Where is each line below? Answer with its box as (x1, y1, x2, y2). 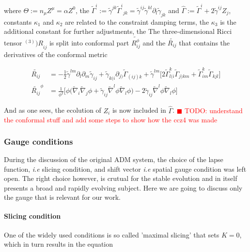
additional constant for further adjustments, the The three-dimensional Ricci (4, 26, 232, 36)
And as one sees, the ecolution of (4, 105, 101, 115)
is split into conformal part (49, 37, 129, 47)
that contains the (179, 37, 230, 47)
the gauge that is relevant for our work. (4, 192, 121, 202)
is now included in (112, 105, 166, 115)
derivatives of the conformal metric (4, 49, 108, 59)
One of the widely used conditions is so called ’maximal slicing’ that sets (4, 229, 219, 239)
